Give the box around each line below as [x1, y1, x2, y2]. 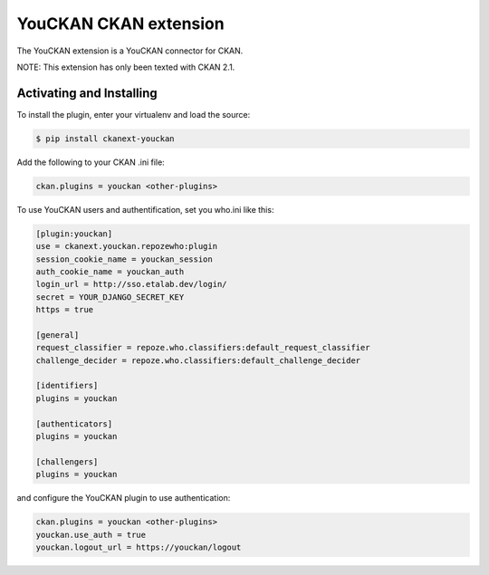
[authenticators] [35, 418, 113, 429]
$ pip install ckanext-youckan [35, 133, 176, 144]
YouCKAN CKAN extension [16, 14, 225, 34]
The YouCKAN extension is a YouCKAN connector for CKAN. [16, 45, 244, 56]
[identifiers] [35, 380, 99, 391]
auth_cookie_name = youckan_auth [35, 266, 185, 276]
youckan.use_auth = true [35, 530, 147, 540]
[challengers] [35, 456, 99, 466]
